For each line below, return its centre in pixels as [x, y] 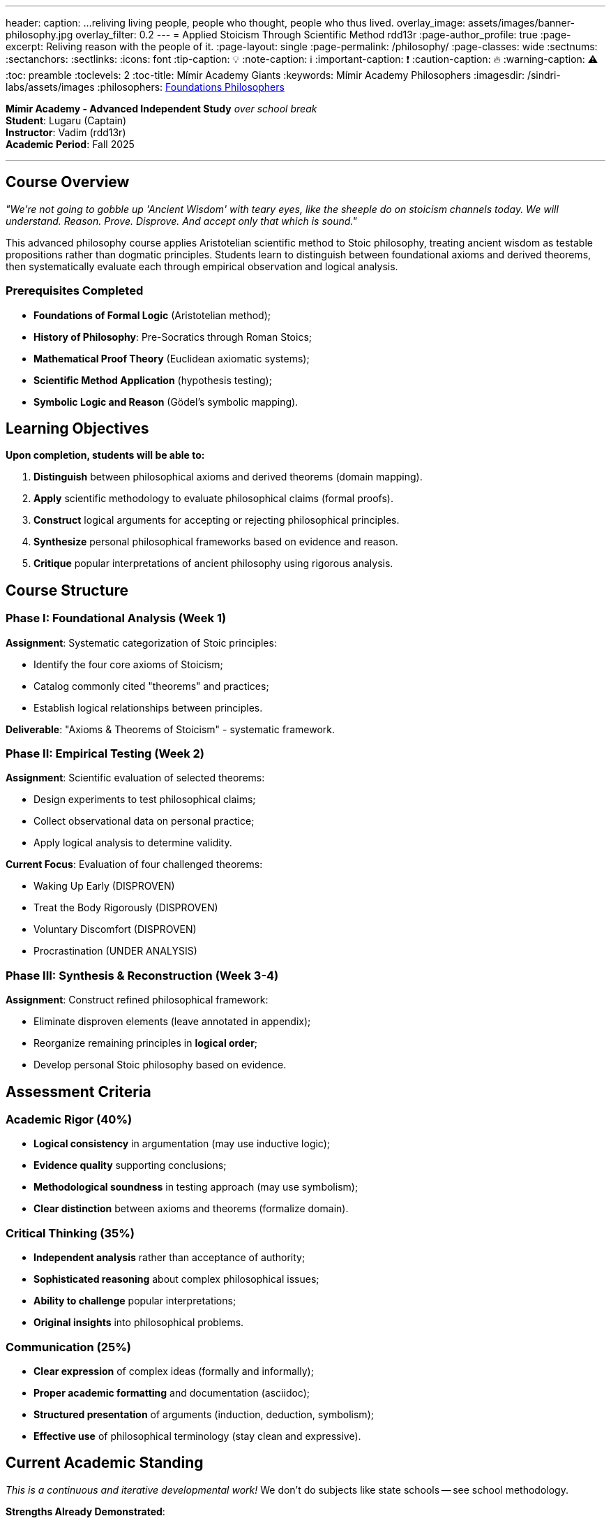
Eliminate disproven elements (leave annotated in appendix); [172, 1022]
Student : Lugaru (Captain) [66, 120]
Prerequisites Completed [75, 291]
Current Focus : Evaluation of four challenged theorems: [134, 864]
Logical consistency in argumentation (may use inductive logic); [182, 1144]
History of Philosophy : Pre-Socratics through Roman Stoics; [173, 337]
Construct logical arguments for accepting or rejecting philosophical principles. [217, 520]
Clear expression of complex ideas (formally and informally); [174, 1371]
